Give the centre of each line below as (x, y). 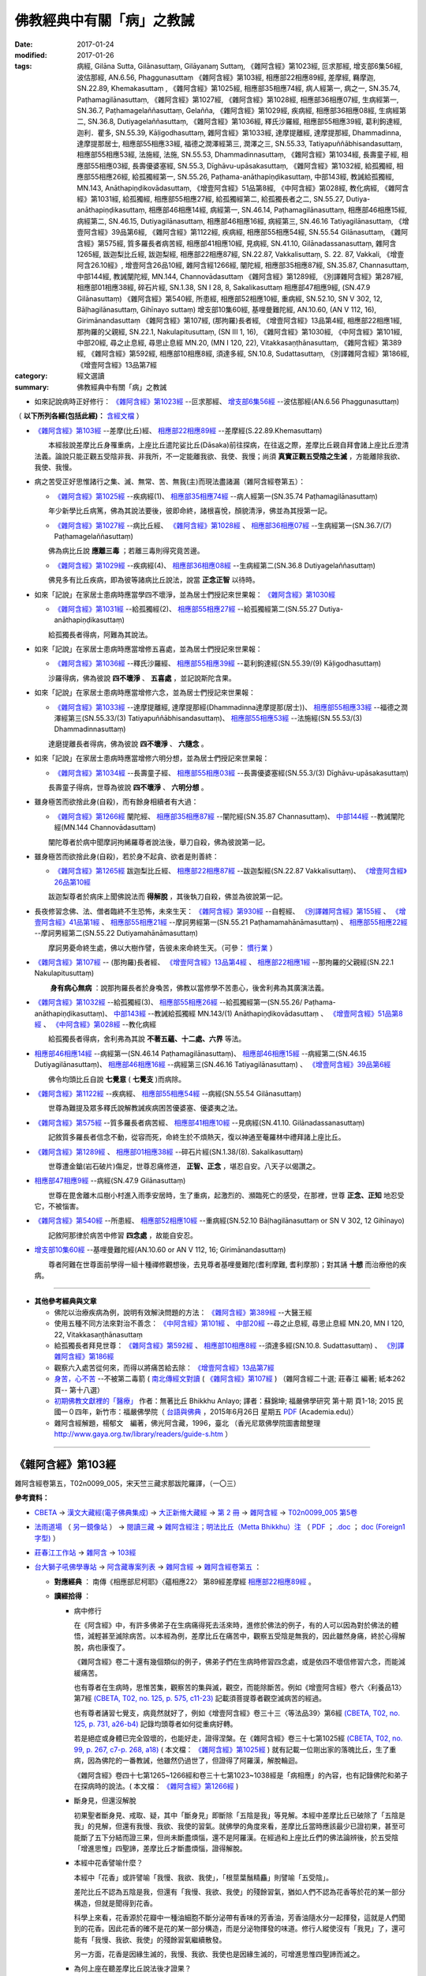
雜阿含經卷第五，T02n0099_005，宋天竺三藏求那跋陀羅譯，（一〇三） (127, 1484)
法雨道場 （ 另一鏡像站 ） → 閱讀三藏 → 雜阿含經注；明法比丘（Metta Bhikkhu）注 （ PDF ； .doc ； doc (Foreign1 (220, 1527)
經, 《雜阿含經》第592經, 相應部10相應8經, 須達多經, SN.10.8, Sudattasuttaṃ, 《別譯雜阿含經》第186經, (243, 354)
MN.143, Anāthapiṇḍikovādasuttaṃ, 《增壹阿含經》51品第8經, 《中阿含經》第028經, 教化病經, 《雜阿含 (243, 188)
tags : (23, 66)
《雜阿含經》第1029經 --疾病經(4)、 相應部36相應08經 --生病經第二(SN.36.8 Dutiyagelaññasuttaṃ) (215, 565)
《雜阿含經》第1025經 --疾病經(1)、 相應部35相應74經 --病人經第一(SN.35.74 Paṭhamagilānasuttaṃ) (216, 496)
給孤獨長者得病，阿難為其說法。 (100, 634)
